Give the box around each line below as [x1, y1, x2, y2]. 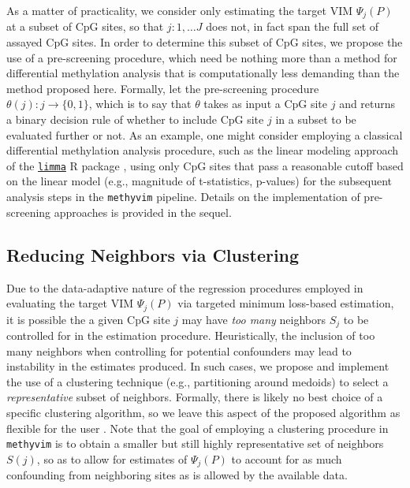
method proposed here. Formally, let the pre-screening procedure [6, 80, 319, 96]
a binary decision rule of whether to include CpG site [6, 111, 264, 128]
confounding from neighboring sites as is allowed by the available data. [6, 467, 348, 483]
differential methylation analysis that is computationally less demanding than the [6, 65, 400, 81]
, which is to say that [88, 95, 192, 112]
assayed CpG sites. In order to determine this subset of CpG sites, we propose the [6, 34, 403, 50]
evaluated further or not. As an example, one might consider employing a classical [6, 126, 403, 143]
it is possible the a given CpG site [6, 311, 170, 327]
